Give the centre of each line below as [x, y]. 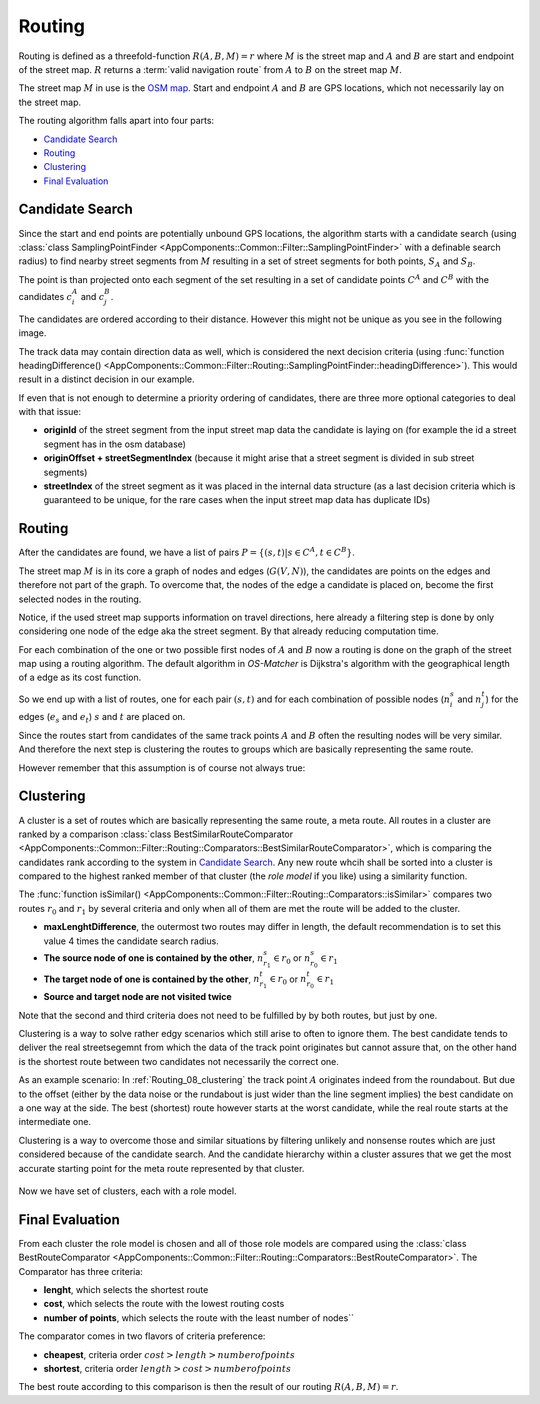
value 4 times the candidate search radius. [131, 941]
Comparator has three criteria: [81, 1271]
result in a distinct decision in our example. [106, 379]
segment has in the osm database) [115, 444]
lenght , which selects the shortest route [126, 1289]
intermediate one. [55, 1122]
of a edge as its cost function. [80, 677]
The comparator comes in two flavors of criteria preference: [142, 1336]
